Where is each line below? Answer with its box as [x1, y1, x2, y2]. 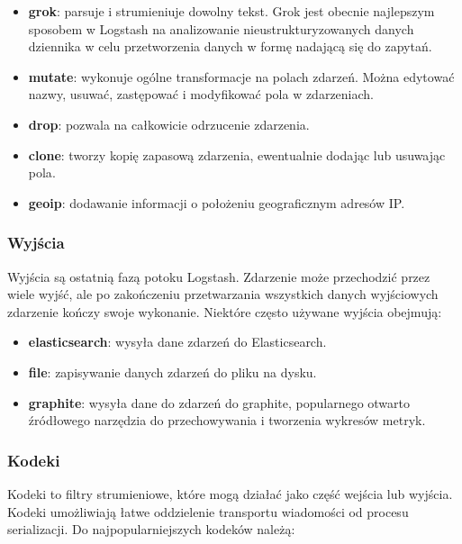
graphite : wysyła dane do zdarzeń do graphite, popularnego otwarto [28, 393, 410, 412]
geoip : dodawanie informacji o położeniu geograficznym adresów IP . [28, 193, 405, 212]
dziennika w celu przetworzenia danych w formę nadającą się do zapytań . [28, 37, 432, 56]
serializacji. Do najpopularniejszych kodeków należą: [7, 520, 295, 539]
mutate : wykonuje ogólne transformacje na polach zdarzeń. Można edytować [28, 67, 455, 86]
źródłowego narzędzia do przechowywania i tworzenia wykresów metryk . [28, 411, 426, 430]
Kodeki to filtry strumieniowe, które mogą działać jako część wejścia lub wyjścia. [7, 484, 453, 503]
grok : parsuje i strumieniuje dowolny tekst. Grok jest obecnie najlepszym [28, 2, 435, 20]
